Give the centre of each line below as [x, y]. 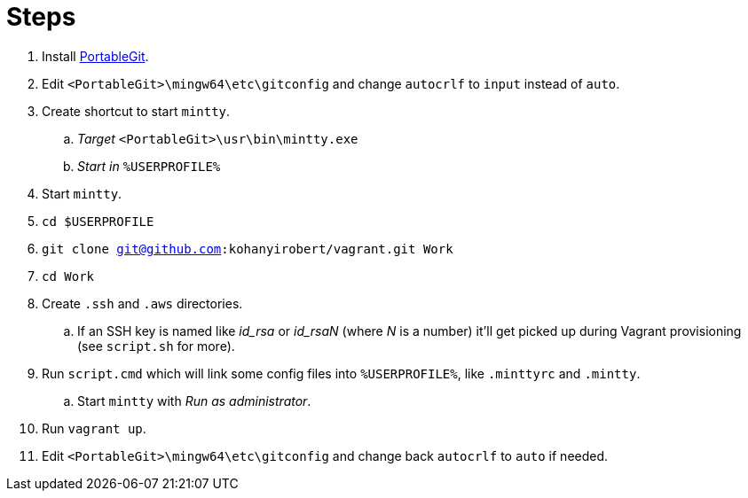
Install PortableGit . [95, 56]
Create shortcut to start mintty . [136, 111]
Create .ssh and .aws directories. [142, 303]
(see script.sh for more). [156, 346]
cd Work [68, 276]
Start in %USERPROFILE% [149, 166]
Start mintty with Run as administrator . [194, 401]
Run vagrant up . [94, 428]
